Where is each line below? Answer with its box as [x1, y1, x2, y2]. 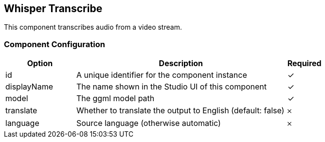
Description [159, 58, 203, 69]
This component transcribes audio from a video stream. [4, 23, 182, 32]
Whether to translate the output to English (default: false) [76, 106, 285, 116]
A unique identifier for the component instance [76, 70, 247, 80]
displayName [5, 82, 53, 92]
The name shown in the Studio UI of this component [76, 82, 267, 92]
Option [27, 58, 53, 69]
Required [287, 58, 322, 69]
